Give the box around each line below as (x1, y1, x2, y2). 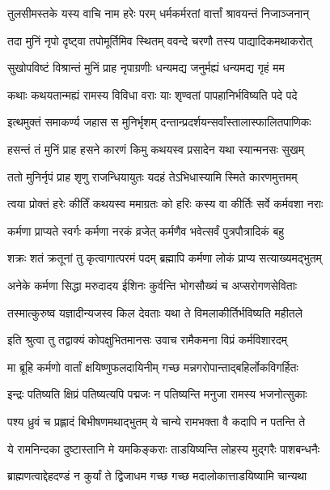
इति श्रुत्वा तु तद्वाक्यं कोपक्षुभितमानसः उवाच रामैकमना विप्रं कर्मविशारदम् (7, 331, 288, 348)
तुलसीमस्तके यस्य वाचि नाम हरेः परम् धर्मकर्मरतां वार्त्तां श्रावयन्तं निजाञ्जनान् (7, 5, 310, 21)
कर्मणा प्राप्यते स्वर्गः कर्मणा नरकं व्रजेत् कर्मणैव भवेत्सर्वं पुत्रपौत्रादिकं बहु (7, 222, 285, 239)
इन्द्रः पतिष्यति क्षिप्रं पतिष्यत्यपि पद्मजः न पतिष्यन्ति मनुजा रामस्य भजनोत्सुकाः (7, 386, 307, 403)
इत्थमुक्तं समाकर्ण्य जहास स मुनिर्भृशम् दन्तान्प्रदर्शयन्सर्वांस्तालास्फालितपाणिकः (7, 113, 311, 130)
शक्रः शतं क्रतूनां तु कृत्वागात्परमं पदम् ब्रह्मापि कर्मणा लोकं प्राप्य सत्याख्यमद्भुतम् (7, 249, 322, 266)
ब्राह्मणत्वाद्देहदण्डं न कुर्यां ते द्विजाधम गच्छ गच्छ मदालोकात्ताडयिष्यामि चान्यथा (7, 467, 307, 484)
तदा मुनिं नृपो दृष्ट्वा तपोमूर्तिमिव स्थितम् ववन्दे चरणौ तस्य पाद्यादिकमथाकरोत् (7, 32, 312, 49)
